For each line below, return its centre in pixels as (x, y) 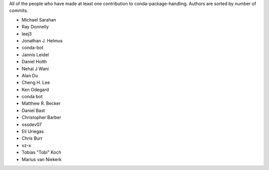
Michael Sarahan (39, 19)
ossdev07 (32, 124)
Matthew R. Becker (41, 103)
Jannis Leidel (35, 54)
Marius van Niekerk (42, 159)
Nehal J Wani (35, 69)
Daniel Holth (34, 62)
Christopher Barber (42, 118)
